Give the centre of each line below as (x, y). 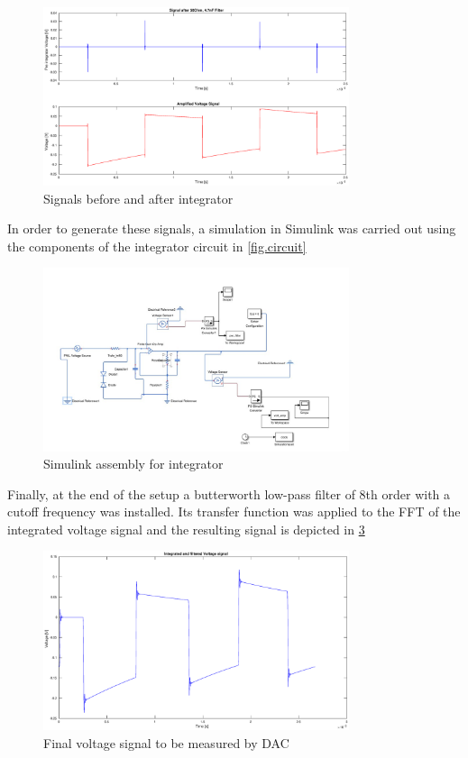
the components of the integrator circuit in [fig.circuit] (157, 246)
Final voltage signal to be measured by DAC (166, 742)
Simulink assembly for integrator (133, 464)
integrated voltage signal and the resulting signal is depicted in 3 (186, 529)
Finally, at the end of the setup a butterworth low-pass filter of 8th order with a (229, 493)
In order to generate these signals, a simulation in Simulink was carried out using (232, 228)
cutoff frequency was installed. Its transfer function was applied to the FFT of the (234, 511)
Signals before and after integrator (138, 198)
